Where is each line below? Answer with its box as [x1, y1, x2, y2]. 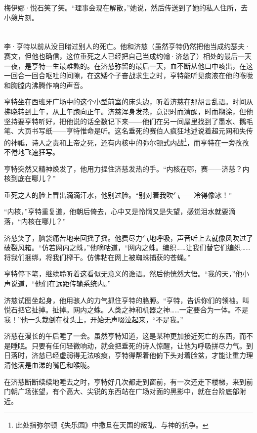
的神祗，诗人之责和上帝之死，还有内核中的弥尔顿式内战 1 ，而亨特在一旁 [4, 135, 235, 147]
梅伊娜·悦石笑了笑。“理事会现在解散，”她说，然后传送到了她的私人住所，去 [4, 2, 248, 12]
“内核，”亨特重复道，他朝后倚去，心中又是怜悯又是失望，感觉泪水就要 [4, 206, 229, 216]
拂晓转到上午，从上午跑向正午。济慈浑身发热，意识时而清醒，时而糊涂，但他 [4, 106, 253, 116]
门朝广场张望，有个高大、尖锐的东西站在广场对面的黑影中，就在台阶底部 [4, 386, 239, 396]
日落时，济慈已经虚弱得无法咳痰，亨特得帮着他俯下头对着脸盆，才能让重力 [4, 350, 246, 360]
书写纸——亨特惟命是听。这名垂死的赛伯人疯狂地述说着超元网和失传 [31, 126, 253, 136]
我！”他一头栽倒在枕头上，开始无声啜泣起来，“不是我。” [4, 314, 183, 324]
